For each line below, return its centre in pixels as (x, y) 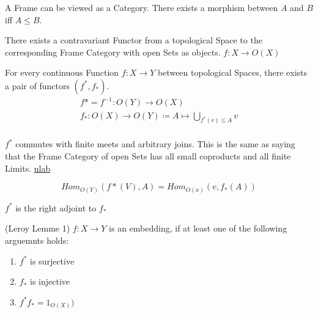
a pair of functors (37, 85)
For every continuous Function (62, 72)
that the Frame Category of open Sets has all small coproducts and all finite (148, 156)
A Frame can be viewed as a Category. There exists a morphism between (142, 7)
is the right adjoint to (56, 207)
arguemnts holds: (37, 240)
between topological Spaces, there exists (232, 72)
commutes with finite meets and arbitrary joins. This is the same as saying (155, 144)
